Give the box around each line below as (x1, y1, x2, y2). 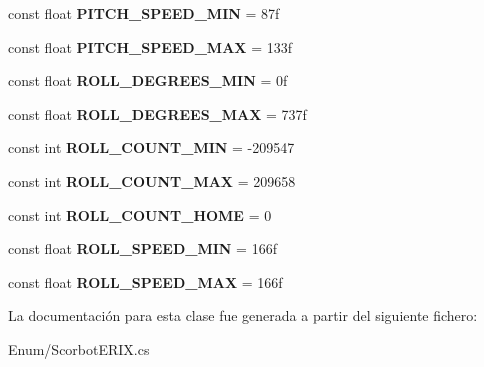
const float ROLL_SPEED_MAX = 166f (8, 271, 283, 292)
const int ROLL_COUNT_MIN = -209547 (8, 137, 295, 158)
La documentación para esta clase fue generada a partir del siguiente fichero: (8, 305, 478, 326)
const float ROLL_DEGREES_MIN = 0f (8, 70, 288, 91)
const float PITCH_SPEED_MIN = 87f (8, 3, 280, 23)
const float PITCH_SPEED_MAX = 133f (8, 36, 292, 57)
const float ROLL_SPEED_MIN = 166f (8, 238, 277, 259)
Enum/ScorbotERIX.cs (8, 338, 150, 359)
